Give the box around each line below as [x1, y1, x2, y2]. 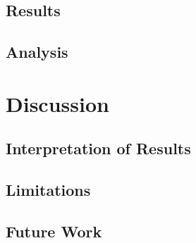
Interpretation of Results [6, 137, 191, 159]
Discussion [6, 89, 109, 118]
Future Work [6, 220, 102, 242]
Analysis [6, 41, 68, 63]
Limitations [6, 179, 91, 201]
